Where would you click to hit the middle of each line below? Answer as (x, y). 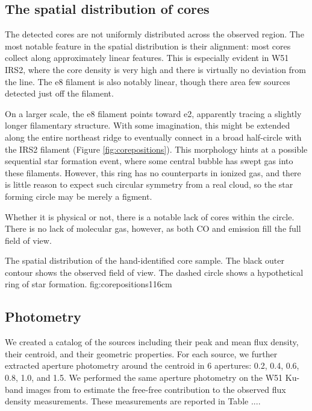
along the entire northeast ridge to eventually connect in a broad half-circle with (153, 137)
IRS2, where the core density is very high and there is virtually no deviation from (156, 69)
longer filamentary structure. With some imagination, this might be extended (148, 125)
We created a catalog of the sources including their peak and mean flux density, (152, 342)
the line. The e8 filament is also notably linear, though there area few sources (148, 81)
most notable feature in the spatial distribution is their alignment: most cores (148, 46)
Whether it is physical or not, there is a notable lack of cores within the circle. (150, 216)
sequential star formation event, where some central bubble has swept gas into (149, 161)
